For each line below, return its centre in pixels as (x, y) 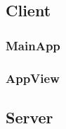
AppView (33, 78)
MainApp (33, 45)
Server (29, 117)
